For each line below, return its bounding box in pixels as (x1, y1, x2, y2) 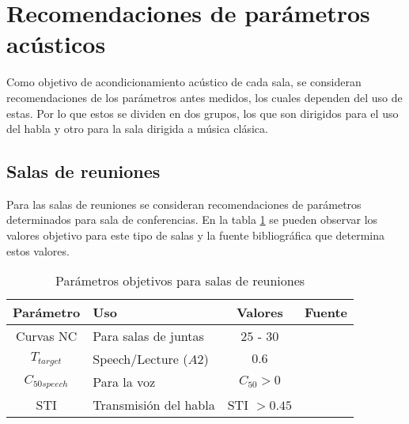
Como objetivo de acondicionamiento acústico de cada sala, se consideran (6, 74, 362, 90)
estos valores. (6, 242, 70, 259)
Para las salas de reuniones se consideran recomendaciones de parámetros (6, 195, 362, 212)
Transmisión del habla (93, 396, 215, 415)
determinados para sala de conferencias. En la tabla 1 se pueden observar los (6, 211, 378, 228)
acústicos (6, 28, 106, 60)
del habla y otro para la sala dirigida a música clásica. (6, 120, 268, 137)
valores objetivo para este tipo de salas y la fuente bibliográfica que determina (6, 227, 385, 244)
